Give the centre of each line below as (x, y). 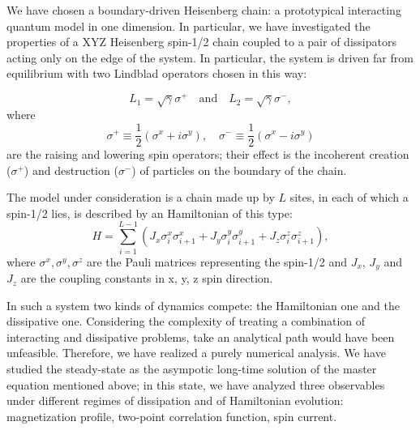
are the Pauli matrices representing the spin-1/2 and (216, 261)
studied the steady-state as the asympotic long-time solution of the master (192, 369)
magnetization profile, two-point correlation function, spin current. (172, 416)
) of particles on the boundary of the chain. (239, 170)
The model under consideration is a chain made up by (141, 197)
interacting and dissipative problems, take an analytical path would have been (201, 336)
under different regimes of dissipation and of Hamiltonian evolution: (175, 400)
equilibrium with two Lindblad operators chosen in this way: (157, 73)
